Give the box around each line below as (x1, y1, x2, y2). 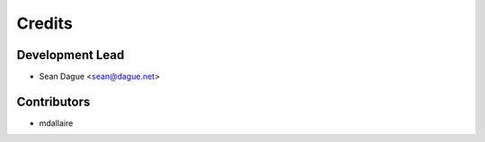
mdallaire (39, 117, 74, 129)
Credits (16, 13, 74, 33)
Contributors (16, 94, 91, 109)
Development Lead (16, 47, 125, 63)
